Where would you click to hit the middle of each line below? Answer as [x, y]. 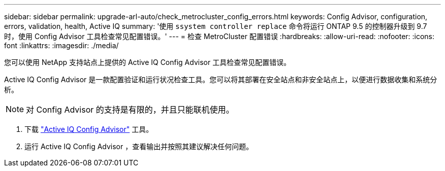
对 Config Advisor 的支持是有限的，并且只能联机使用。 [130, 110]
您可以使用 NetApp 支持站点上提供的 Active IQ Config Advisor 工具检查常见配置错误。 [148, 62]
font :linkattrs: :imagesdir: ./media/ [61, 45]
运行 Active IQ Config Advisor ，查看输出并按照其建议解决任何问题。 [139, 146]
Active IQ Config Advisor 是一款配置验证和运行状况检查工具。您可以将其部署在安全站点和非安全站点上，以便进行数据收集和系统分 [221, 79]
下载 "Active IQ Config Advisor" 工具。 [89, 129]
